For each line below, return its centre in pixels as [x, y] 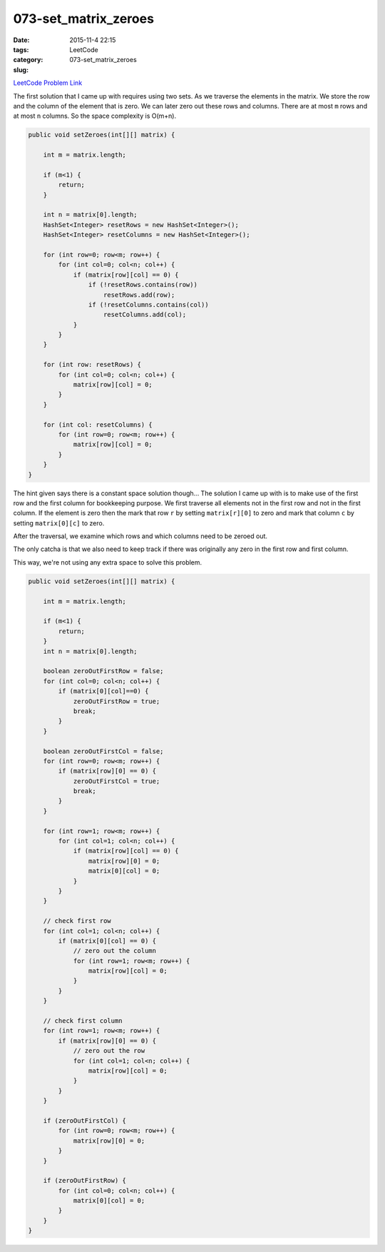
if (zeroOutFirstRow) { [84, 1181]
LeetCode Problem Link [48, 83]
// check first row [77, 921]
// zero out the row [109, 1051]
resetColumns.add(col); [145, 315]
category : [28, 60]
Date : [21, 40]
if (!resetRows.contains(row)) [143, 285]
